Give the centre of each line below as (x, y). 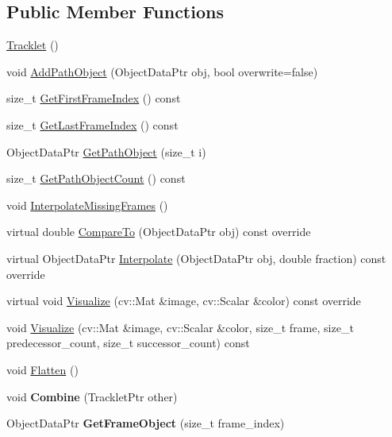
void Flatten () (42, 369)
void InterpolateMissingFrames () (87, 205)
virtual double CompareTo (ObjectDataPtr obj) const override (159, 232)
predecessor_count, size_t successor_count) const (128, 343)
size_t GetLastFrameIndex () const (92, 124)
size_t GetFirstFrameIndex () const (94, 98)
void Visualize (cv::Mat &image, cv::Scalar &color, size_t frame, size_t (180, 327)
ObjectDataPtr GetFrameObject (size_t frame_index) (146, 423)
